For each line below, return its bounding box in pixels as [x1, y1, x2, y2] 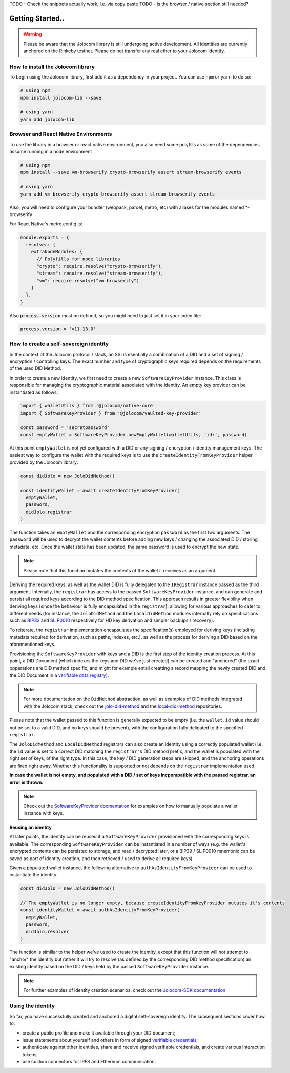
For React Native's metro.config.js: [9, 221, 83, 227]
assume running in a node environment [9, 149, 92, 154]
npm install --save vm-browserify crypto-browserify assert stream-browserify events [20, 169, 242, 175]
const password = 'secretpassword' [20, 424, 110, 431]
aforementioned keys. [9, 641, 56, 648]
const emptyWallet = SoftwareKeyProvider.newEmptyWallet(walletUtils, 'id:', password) [20, 432, 247, 438]
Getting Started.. [9, 14, 65, 23]
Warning [23, 31, 42, 37]
